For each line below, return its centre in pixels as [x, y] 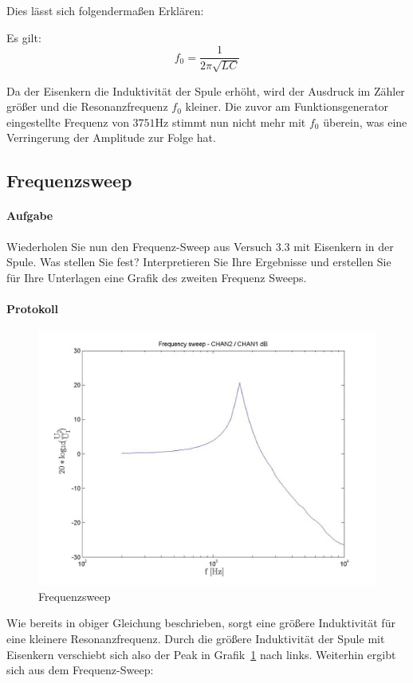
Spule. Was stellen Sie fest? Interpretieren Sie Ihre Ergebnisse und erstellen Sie [199, 262]
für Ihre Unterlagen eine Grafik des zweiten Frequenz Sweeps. [157, 277]
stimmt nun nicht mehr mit [239, 122]
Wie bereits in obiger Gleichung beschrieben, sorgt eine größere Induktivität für [201, 623]
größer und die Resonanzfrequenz [87, 106]
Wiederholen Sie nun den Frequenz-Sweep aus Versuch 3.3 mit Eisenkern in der [200, 246]
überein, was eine [365, 122]
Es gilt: [24, 37]
